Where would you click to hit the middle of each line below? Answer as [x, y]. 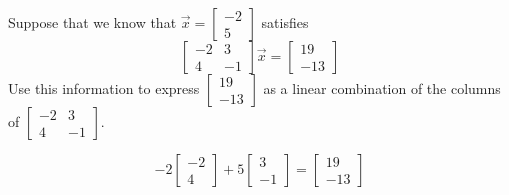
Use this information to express [104, 88]
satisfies [285, 22]
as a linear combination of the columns [382, 88]
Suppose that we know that [92, 22]
